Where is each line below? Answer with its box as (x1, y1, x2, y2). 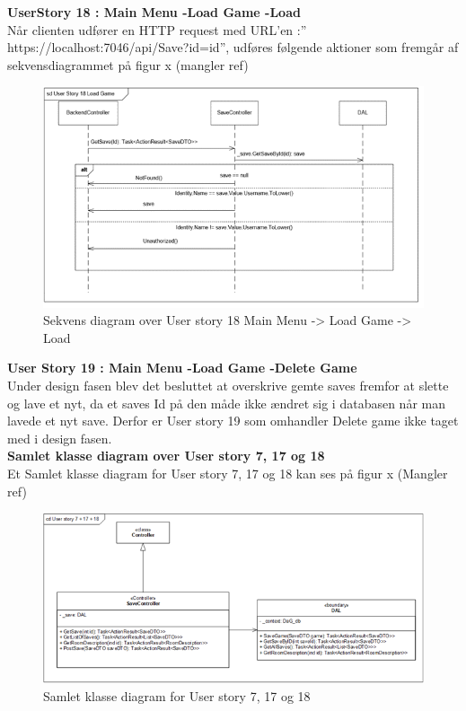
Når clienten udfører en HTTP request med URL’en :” (7, 20, 307, 39)
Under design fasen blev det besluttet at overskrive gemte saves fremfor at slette (7, 376, 449, 394)
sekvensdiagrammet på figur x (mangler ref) (7, 55, 249, 74)
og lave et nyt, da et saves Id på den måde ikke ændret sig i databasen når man (7, 393, 445, 412)
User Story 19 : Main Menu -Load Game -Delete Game (7, 358, 357, 377)
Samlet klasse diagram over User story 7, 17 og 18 (7, 446, 325, 465)
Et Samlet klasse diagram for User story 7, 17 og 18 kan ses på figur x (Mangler (7, 463, 448, 482)
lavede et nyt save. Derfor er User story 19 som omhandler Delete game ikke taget (7, 411, 459, 430)
